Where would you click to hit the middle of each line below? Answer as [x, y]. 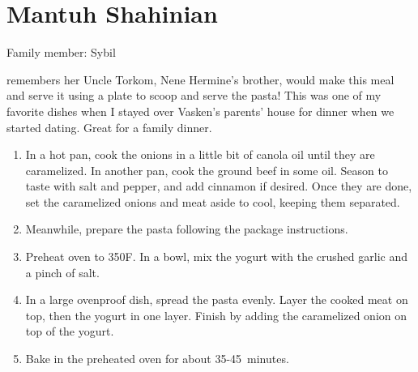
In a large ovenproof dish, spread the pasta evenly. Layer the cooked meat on [217, 299]
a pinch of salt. [62, 272]
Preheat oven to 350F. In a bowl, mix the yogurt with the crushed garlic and [216, 257]
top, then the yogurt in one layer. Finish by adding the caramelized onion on [216, 315]
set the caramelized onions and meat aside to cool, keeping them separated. [213, 201]
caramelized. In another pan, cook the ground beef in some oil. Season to [207, 170]
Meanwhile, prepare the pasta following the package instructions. [187, 229]
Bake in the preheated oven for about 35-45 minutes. [157, 359]
